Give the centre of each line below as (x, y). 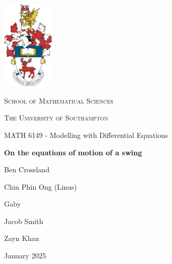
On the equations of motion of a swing (73, 152)
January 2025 (25, 256)
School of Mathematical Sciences (59, 100)
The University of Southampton (56, 118)
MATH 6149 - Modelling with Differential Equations (86, 135)
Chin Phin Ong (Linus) (41, 186)
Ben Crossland (27, 169)
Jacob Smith (24, 221)
